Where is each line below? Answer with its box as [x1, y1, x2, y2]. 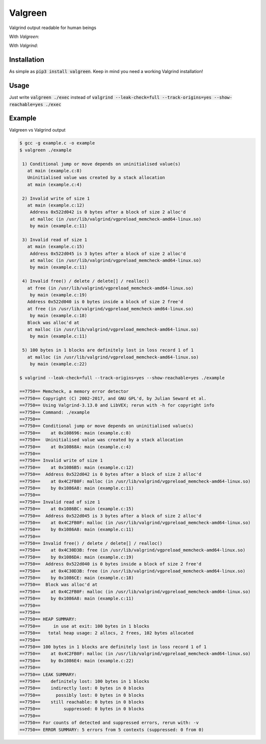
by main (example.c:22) [30, 361, 87, 367]
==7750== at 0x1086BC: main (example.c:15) [19, 506, 134, 512]
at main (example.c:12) [27, 202, 85, 208]
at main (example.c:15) [27, 244, 85, 249]
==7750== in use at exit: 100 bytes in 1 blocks [19, 623, 150, 629]
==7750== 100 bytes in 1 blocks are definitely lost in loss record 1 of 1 [19, 644, 207, 649]
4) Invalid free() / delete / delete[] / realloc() [22, 279, 150, 284]
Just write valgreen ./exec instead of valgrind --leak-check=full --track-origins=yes [9, 94, 212, 101]
